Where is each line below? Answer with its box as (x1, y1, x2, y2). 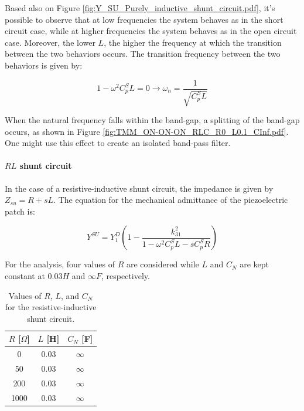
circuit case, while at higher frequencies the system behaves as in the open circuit (5, 25, 297, 37)
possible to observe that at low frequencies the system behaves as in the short (5, 13, 283, 25)
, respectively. (101, 269, 150, 281)
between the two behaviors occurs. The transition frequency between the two (5, 47, 281, 60)
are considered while (126, 258, 199, 270)
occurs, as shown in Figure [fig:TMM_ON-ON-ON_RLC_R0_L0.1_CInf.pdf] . (5, 125, 289, 137)
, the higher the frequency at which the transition (104, 36, 282, 48)
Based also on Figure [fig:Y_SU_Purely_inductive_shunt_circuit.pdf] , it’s (5, 2, 275, 13)
